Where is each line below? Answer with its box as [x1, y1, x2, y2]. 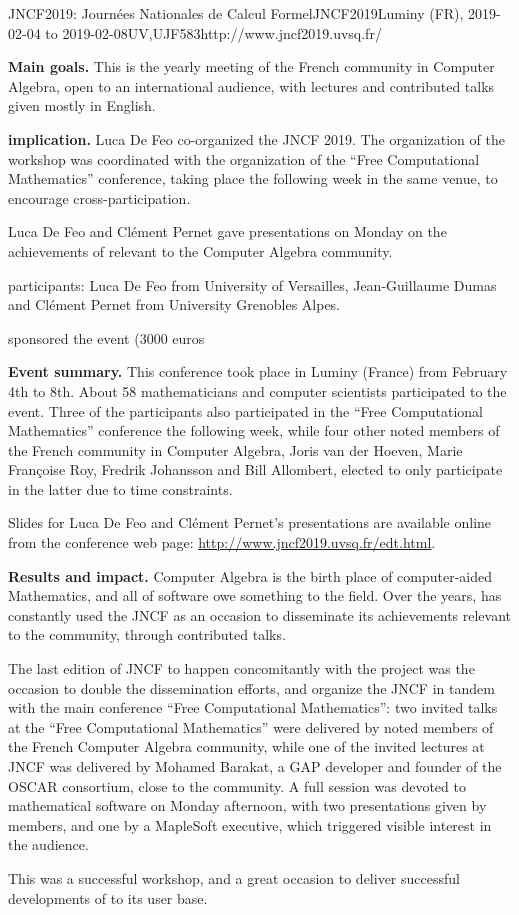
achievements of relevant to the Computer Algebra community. [8, 240, 393, 261]
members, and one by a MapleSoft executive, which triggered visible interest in [8, 814, 492, 835]
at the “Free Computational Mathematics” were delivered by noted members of [8, 716, 494, 737]
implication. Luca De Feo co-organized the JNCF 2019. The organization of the [8, 128, 505, 149]
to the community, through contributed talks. [8, 624, 286, 645]
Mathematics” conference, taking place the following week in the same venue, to [8, 168, 498, 189]
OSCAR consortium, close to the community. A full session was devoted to [8, 775, 466, 796]
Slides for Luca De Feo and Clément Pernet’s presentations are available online [8, 512, 492, 533]
